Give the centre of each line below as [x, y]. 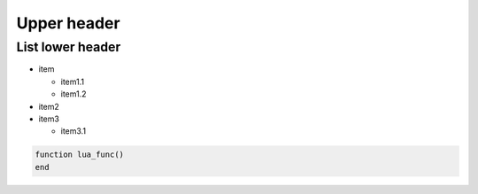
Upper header [68, 23]
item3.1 [73, 131]
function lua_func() [79, 155]
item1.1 [72, 81]
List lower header [69, 47]
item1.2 [73, 94]
